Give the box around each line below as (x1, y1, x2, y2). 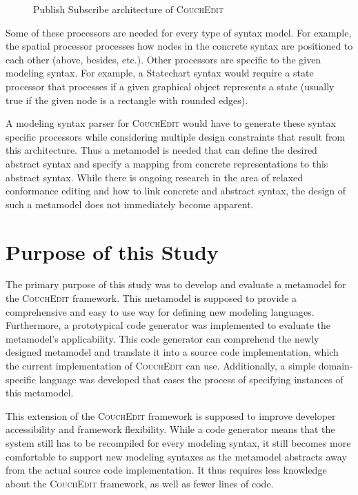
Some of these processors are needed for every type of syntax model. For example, (6, 25, 352, 39)
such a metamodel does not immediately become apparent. (6, 196, 254, 211)
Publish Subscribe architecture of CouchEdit (33, 2, 223, 16)
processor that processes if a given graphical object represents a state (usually (6, 79, 335, 93)
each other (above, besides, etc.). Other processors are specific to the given (6, 52, 321, 66)
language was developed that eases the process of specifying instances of (39, 372, 344, 386)
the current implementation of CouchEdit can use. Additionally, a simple (6, 358, 316, 372)
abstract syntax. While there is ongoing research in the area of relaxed (6, 170, 304, 184)
